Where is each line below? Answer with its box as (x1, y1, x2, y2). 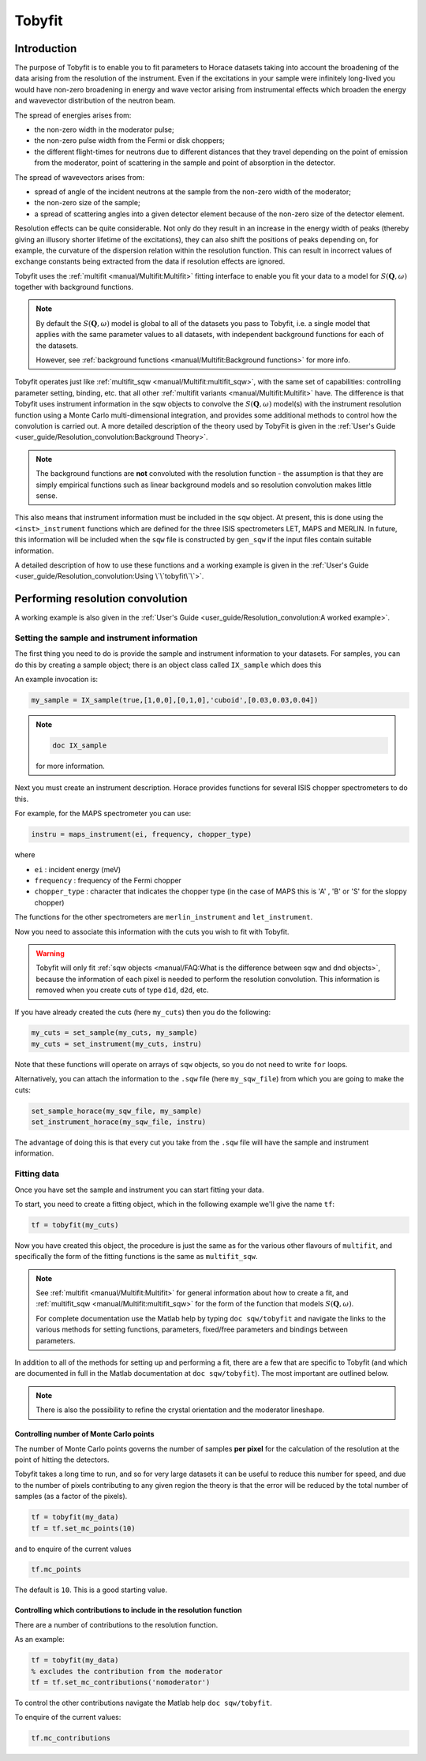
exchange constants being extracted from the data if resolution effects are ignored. (14, 257, 286, 266)
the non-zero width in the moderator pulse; (34, 125, 174, 134)
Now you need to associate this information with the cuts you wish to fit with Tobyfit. (14, 927, 290, 936)
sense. (35, 490, 58, 500)
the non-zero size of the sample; (34, 198, 141, 208)
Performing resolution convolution (14, 592, 188, 605)
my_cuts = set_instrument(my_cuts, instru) (31, 1039, 203, 1048)
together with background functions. (14, 283, 134, 292)
